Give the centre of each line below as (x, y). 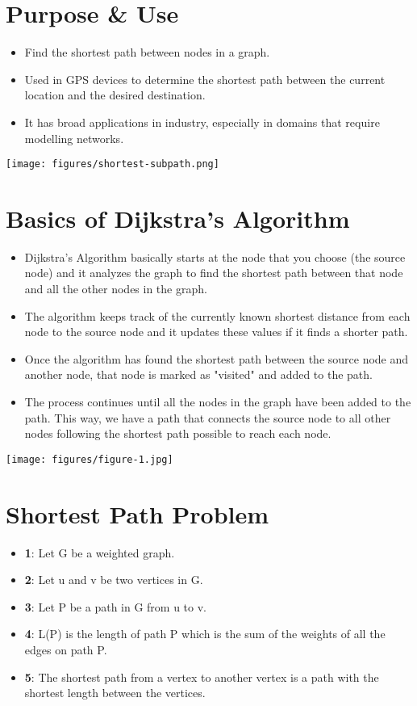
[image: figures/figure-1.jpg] (90, 459)
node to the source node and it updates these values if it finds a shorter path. (216, 332)
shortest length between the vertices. (115, 693)
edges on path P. (66, 649)
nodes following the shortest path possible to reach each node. (178, 433)
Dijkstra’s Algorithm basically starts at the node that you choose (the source (215, 256)
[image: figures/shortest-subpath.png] (113, 164)
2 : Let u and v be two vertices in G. (114, 580)
